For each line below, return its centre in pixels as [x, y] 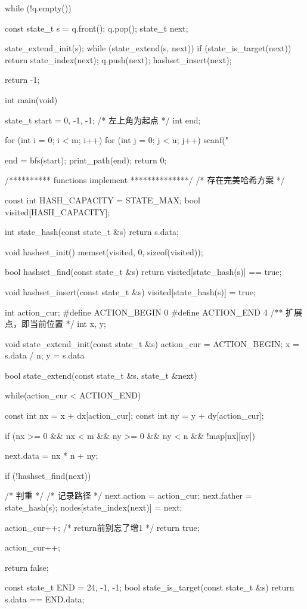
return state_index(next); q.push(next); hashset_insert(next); [118, 59]
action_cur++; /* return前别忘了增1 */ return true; [102, 527]
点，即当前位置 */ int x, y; [55, 324]
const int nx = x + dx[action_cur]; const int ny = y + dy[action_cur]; [134, 415]
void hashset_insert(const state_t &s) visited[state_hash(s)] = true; [130, 291]
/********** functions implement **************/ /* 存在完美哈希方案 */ [145, 180]
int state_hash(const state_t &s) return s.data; [92, 232]
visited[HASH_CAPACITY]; [58, 211]
